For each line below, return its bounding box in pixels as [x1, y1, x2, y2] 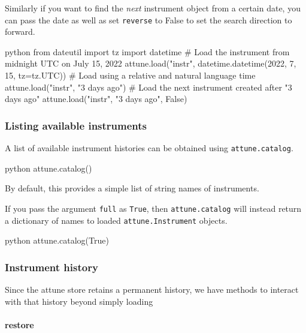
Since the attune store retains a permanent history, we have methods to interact [5, 283, 299, 295]
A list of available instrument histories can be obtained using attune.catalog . [5, 142, 293, 154]
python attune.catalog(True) [5, 234, 109, 247]
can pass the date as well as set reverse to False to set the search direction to [5, 13, 292, 26]
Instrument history [5, 259, 98, 274]
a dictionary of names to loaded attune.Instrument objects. [5, 214, 228, 226]
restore [5, 318, 34, 331]
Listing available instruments [5, 118, 147, 133]
